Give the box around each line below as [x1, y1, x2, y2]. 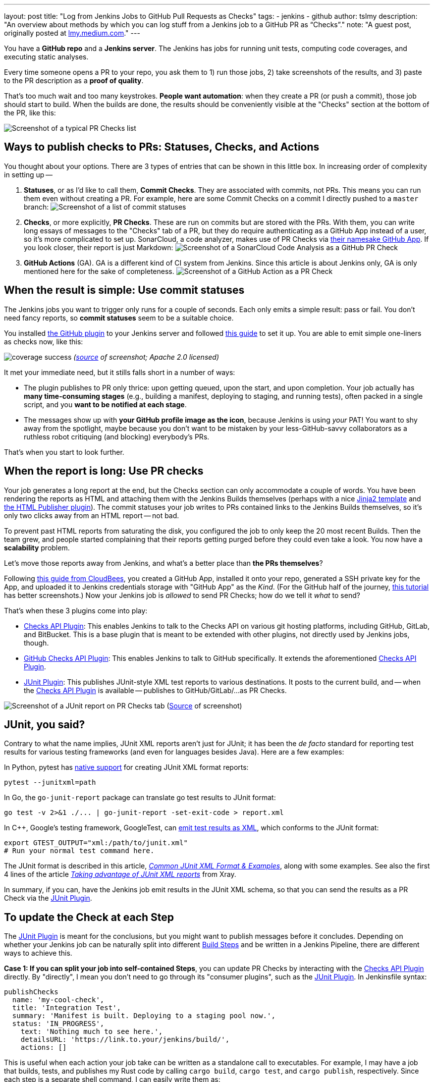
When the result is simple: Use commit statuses [4, 284, 245, 297]
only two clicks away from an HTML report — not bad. [4, 511, 179, 520]
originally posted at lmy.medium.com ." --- [4, 29, 140, 37]
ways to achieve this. [4, 949, 72, 958]
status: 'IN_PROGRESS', [12, 1020, 105, 1028]
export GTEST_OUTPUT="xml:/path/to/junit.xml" [4, 839, 188, 847]
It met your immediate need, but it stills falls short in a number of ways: [4, 368, 235, 377]
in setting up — [4, 170, 53, 179]
